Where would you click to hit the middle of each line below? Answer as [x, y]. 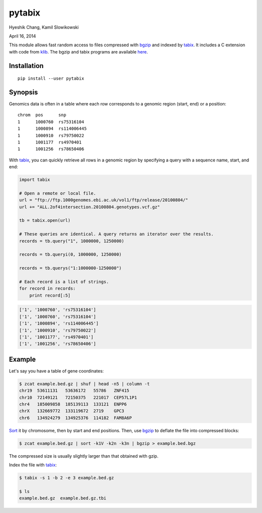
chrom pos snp [42, 115]
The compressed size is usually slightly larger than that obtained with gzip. [84, 456]
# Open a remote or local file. [58, 193]
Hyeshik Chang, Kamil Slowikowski [44, 27]
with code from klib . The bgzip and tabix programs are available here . [78, 52]
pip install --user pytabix [51, 79]
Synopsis [24, 92]
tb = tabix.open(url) [45, 221]
